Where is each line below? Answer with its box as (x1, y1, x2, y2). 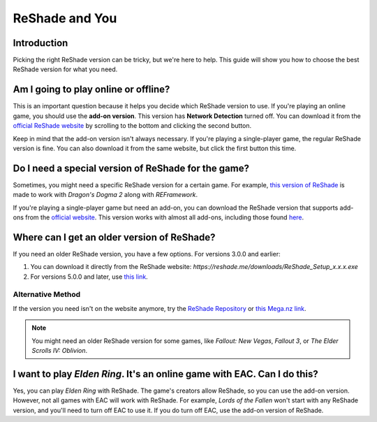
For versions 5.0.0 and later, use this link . (30, 272, 148, 281)
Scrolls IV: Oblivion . (31, 347, 88, 354)
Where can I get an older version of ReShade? (13, 231, 216, 243)
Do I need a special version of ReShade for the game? (13, 162, 249, 174)
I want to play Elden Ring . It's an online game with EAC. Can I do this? (13, 368, 319, 380)
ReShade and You (13, 10, 117, 26)
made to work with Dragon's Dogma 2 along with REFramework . (13, 191, 198, 199)
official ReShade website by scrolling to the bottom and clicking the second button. (13, 122, 251, 130)
